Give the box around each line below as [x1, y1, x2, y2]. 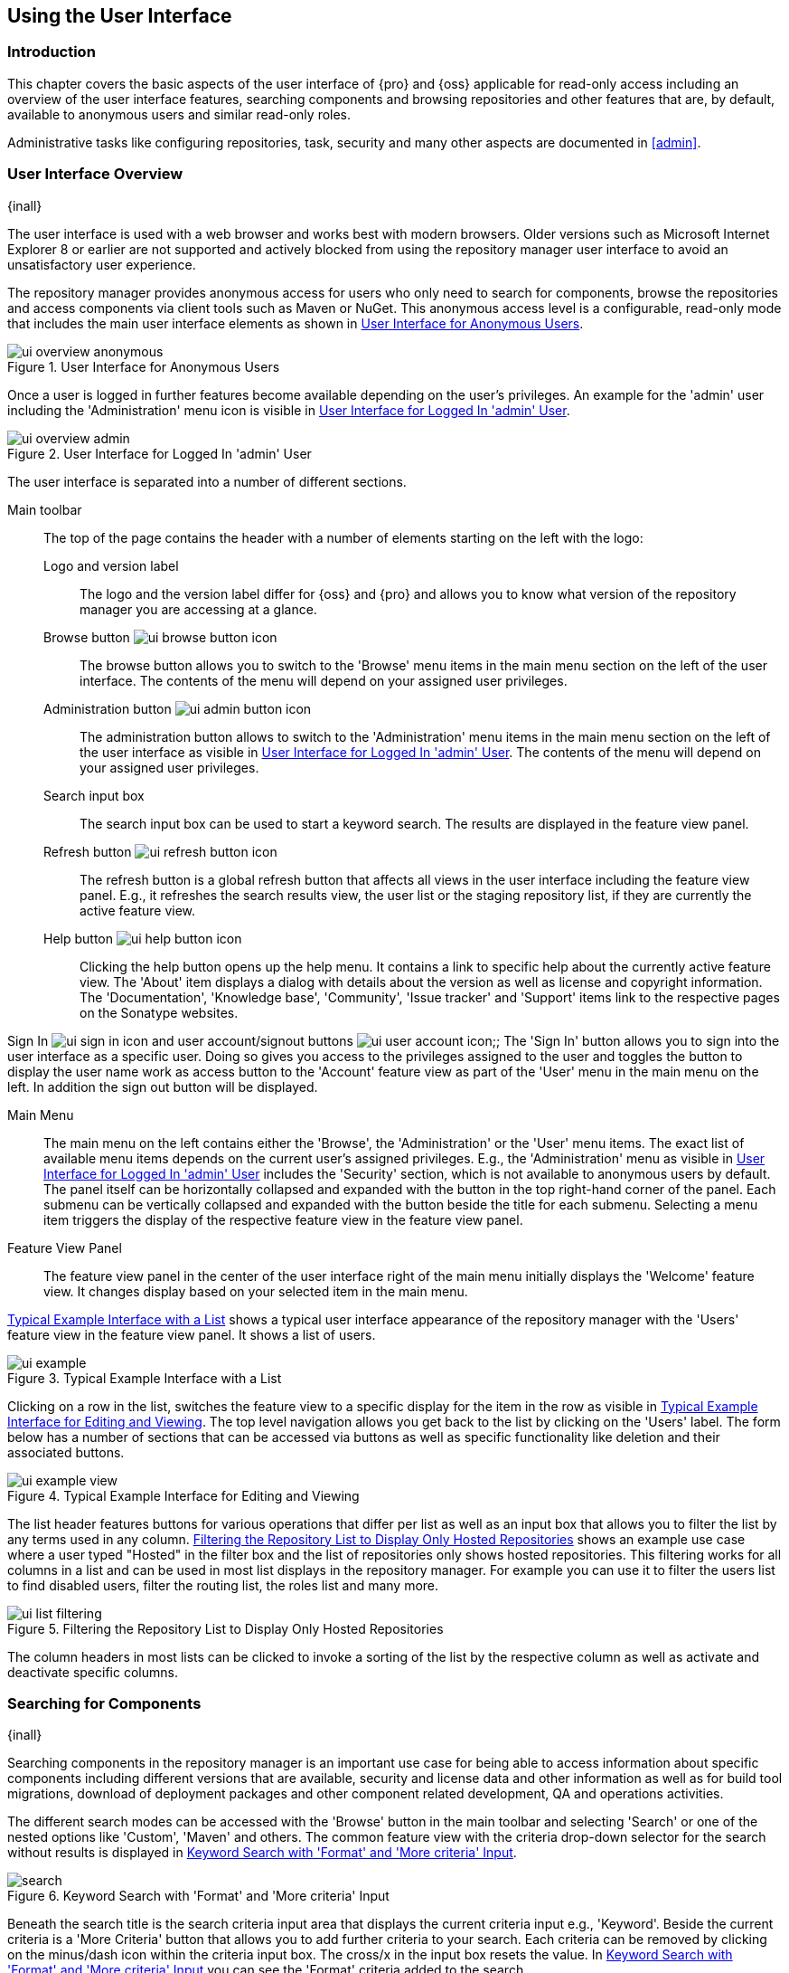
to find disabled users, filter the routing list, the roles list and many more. [7, 1577, 439, 1593]
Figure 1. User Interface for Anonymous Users [7, 358, 280, 375]
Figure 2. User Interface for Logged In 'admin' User [7, 445, 312, 461]
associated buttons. [7, 1444, 125, 1460]
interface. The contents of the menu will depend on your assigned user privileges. [80, 672, 568, 688]
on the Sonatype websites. [80, 1004, 239, 1020]
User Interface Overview [7, 165, 183, 184]
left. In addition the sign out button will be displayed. [7, 1078, 318, 1095]
